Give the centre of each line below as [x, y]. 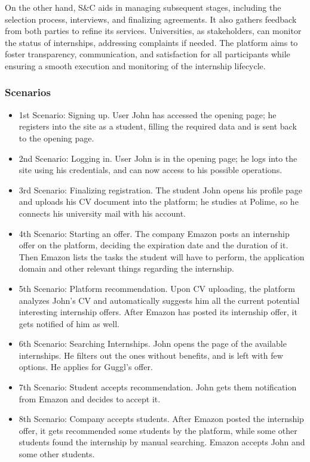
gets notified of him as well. [69, 323]
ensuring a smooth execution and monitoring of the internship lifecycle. [135, 65]
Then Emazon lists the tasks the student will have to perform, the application [162, 256]
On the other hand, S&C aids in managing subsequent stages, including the [143, 7]
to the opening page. [56, 138]
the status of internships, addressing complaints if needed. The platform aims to [151, 42]
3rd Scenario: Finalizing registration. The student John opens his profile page [161, 190]
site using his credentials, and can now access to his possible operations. [151, 170]
